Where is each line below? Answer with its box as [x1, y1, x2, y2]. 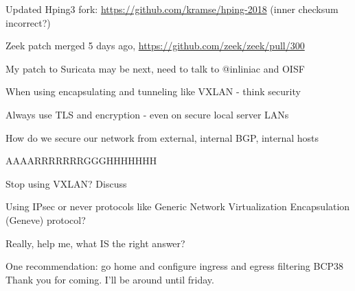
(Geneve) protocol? [5, 212, 86, 227]
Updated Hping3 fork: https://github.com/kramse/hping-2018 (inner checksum [5, 2, 339, 16]
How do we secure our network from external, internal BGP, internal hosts [5, 130, 319, 144]
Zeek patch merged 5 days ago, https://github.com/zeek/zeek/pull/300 [5, 38, 305, 53]
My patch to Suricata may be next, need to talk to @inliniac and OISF [5, 61, 305, 75]
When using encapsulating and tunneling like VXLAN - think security [5, 84, 301, 99]
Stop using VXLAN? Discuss [5, 176, 127, 190]
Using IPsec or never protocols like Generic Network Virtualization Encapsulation [5, 199, 350, 214]
